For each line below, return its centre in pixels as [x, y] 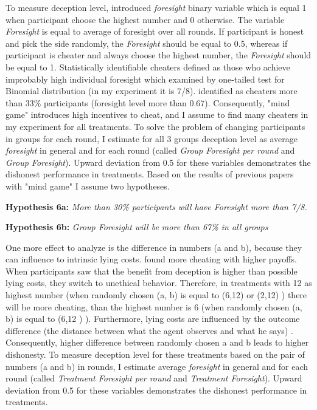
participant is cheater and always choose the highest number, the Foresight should [158, 55]
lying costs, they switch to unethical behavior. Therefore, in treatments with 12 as [159, 283]
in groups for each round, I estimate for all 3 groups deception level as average [152, 138]
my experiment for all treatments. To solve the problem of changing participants [155, 126]
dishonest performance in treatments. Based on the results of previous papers [150, 174]
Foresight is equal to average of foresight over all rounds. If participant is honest [155, 31]
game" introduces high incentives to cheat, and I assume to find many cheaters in [157, 114]
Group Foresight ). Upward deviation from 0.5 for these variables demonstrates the [158, 162]
